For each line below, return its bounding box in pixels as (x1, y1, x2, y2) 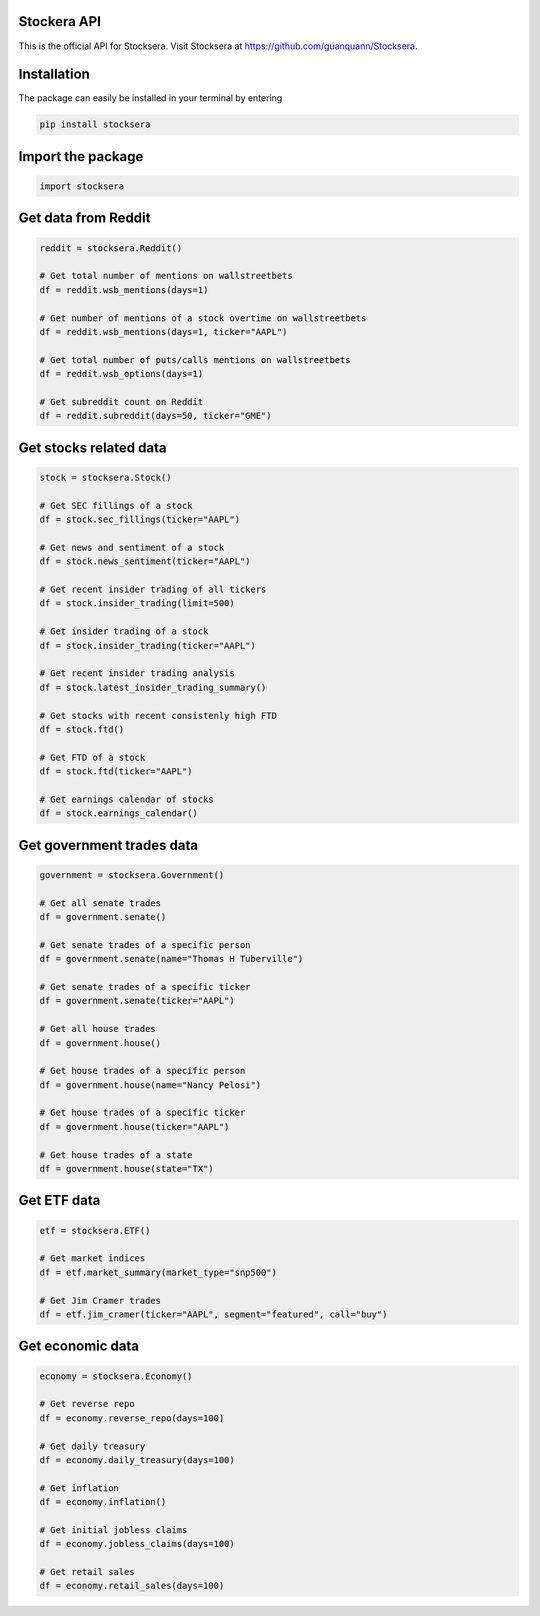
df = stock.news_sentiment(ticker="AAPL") (39, 556, 251, 567)
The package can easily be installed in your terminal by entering (18, 92, 283, 104)
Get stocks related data (18, 439, 167, 456)
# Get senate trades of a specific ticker (39, 981, 251, 992)
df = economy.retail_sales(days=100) (39, 1580, 225, 1592)
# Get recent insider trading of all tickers (39, 584, 267, 595)
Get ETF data (18, 1192, 101, 1209)
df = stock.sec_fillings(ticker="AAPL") (39, 514, 240, 525)
